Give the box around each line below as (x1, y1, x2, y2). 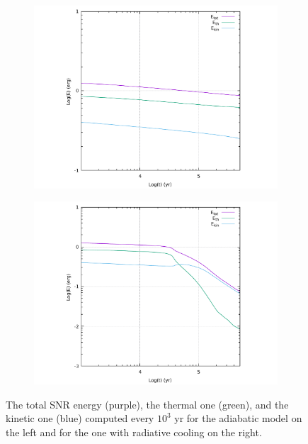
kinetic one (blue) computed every (6, 411, 154, 426)
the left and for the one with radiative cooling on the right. (6, 424, 262, 439)
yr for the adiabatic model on (174, 411, 302, 426)
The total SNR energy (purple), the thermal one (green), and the (6, 396, 289, 411)
